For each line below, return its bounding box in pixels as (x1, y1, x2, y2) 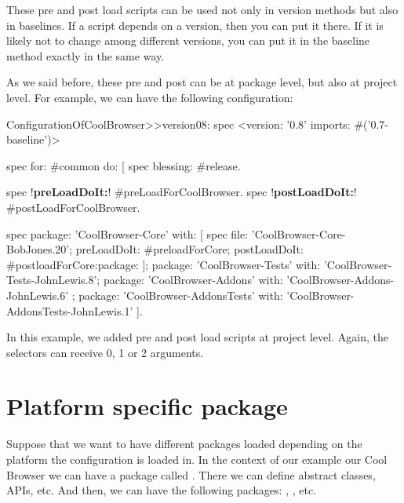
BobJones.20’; (6, 241, 73, 257)
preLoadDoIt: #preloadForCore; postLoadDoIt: (75, 241, 304, 257)
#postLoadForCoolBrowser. (6, 199, 140, 215)
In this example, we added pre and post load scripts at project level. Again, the (6, 329, 388, 345)
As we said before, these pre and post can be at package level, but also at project (6, 74, 398, 90)
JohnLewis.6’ (6, 286, 69, 303)
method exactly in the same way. (6, 47, 165, 64)
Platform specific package (6, 390, 288, 422)
